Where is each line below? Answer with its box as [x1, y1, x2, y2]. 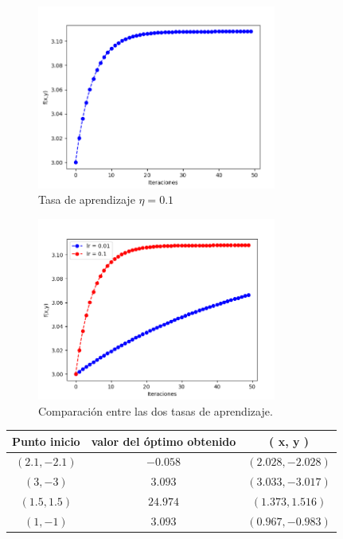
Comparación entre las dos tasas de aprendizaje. [38, 402, 273, 419]
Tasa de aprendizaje [38, 191, 135, 208]
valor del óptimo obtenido [91, 432, 236, 449]
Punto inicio [12, 432, 80, 449]
